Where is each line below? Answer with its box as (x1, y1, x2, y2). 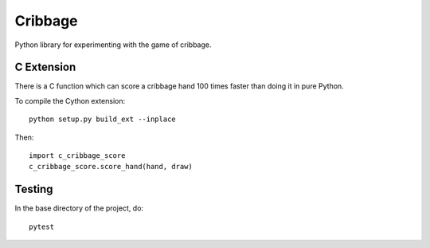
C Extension (14, 61, 76, 74)
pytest (29, 222, 55, 231)
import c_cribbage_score (29, 152, 126, 160)
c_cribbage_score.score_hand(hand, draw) (29, 162, 193, 171)
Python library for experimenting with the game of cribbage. (14, 40, 212, 49)
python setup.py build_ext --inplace (29, 115, 177, 124)
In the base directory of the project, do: (14, 203, 143, 213)
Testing (14, 183, 53, 196)
